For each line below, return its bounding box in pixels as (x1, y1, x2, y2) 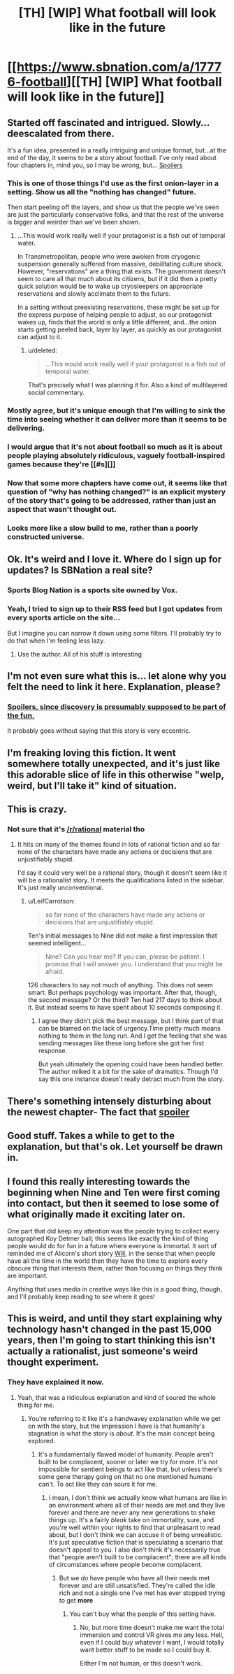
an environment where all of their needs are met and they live (48, 1501, 226, 1509)
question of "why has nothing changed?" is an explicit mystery (7, 487, 226, 497)
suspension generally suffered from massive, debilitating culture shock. (17, 260, 224, 269)
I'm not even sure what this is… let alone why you (7, 670, 227, 682)
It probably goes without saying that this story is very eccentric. (7, 727, 191, 735)
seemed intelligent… (27, 939, 87, 947)
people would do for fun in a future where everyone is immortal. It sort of (7, 1241, 217, 1250)
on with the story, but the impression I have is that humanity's (27, 1422, 205, 1430)
